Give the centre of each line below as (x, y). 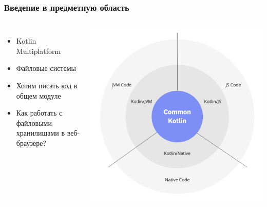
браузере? (31, 143)
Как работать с (39, 113)
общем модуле (39, 95)
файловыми (34, 123)
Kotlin (26, 41)
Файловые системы (46, 68)
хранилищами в (41, 133)
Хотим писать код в (47, 85)
